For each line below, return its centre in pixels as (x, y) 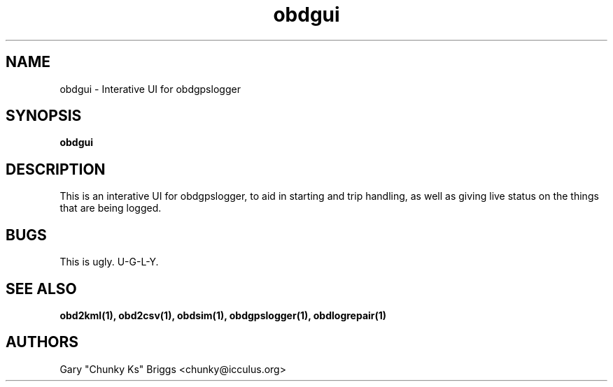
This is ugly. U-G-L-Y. (109, 262)
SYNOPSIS (44, 116)
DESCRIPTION (56, 169)
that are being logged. (111, 208)
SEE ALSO (41, 289)
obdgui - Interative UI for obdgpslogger (150, 89)
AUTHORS (42, 342)
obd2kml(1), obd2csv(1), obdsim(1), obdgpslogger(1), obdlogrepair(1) (223, 315)
